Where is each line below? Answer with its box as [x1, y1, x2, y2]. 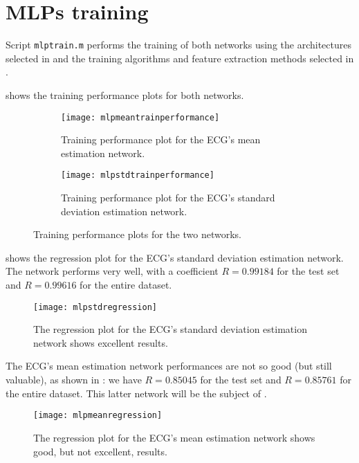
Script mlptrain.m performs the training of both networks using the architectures [6, 37, 351, 52]
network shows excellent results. [33, 335, 168, 349]
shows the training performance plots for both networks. [6, 87, 244, 102]
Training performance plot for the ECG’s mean [61, 132, 261, 147]
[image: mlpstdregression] [33, 302, 157, 312]
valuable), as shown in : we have [6, 372, 142, 387]
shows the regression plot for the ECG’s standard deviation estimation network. [6, 250, 344, 264]
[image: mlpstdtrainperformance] [61, 170, 214, 181]
